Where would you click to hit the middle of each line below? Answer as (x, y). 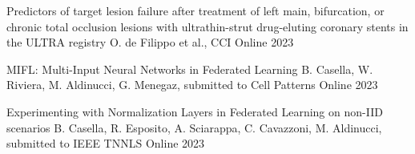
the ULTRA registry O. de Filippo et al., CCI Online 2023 (150, 42)
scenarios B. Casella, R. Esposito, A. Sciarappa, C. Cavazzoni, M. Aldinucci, (194, 127)
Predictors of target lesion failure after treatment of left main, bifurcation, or (195, 10)
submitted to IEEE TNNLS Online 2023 (106, 143)
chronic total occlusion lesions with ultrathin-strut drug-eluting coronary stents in (207, 26)
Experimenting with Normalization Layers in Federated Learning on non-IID (195, 111)
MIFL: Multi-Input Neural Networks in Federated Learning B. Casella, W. (190, 69)
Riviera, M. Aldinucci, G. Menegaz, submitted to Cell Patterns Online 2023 (192, 85)
